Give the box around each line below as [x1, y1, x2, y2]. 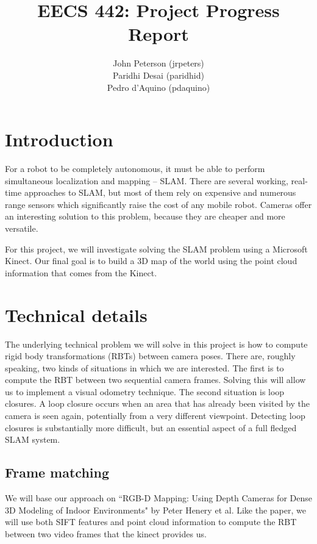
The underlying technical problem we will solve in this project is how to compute [5, 337, 308, 350]
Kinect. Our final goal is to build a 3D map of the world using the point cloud [5, 254, 297, 267]
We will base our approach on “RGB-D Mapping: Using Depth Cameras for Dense [5, 492, 312, 504]
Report [128, 21, 189, 46]
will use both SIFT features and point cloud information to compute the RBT [5, 515, 297, 528]
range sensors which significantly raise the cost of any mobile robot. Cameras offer [5, 198, 312, 210]
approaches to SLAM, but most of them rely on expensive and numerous [24, 186, 296, 199]
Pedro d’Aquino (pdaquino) [107, 81, 210, 93]
